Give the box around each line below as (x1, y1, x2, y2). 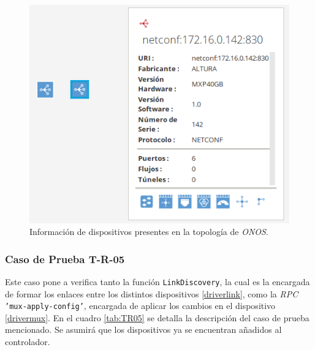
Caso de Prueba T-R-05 (5, 251, 125, 266)
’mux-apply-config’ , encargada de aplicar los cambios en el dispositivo (5, 299, 276, 312)
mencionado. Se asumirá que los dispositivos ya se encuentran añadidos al (5, 323, 282, 336)
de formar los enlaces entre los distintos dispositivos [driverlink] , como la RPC (5, 287, 298, 300)
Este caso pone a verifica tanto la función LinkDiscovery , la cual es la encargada (5, 275, 310, 288)
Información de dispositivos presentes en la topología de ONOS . (29, 225, 268, 238)
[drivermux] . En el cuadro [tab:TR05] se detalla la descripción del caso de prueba (5, 311, 309, 324)
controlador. (5, 335, 50, 348)
